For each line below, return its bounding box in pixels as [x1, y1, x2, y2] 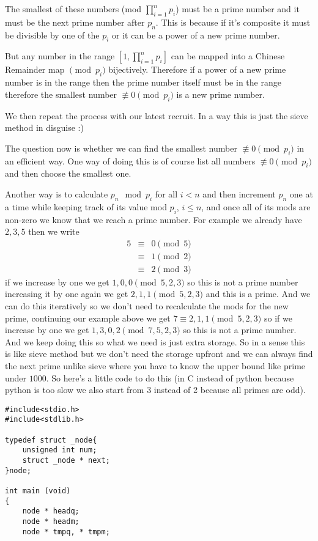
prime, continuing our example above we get [5, 311, 171, 324]
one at [289, 187, 313, 200]
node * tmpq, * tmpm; [22, 527, 110, 536]
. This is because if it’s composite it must [155, 15, 311, 28]
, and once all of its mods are [201, 200, 311, 213]
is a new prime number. [176, 87, 265, 100]
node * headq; [22, 507, 79, 516]
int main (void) [5, 487, 71, 496]
